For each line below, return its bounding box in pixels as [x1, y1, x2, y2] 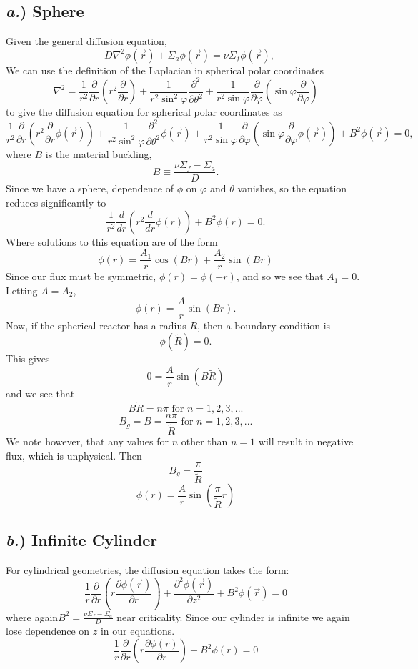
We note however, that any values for [6, 434, 169, 449]
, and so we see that [236, 269, 324, 284]
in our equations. [100, 623, 175, 638]
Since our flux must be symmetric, [6, 269, 156, 284]
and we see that [6, 386, 75, 401]
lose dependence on [6, 623, 90, 638]
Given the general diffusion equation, [6, 34, 167, 49]
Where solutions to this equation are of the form [6, 234, 218, 249]
